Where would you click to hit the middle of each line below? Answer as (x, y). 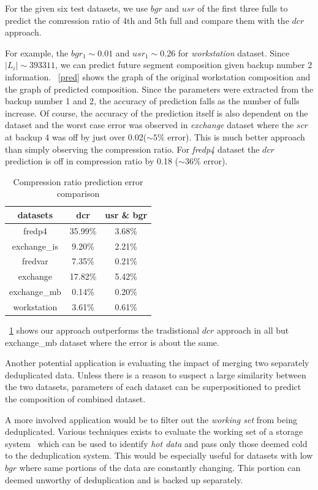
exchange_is (35, 246)
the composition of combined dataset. (75, 399)
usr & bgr (126, 214)
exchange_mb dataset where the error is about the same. (112, 342)
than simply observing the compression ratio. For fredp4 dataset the (132, 149)
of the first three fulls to (243, 8)
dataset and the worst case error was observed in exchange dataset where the (150, 125)
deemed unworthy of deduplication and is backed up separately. (124, 479)
